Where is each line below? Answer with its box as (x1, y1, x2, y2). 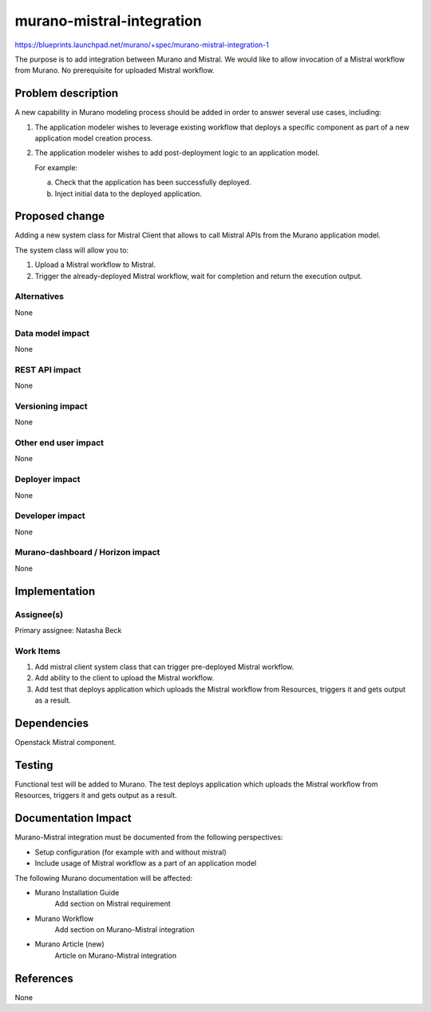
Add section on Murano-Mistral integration (54, 925, 195, 934)
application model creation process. (34, 133, 153, 143)
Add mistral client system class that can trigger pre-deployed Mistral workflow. (34, 662, 295, 671)
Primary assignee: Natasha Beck (14, 625, 122, 635)
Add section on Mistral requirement (54, 899, 171, 909)
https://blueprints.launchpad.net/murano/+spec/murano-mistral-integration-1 (14, 40, 269, 50)
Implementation (14, 584, 96, 598)
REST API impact (14, 364, 81, 375)
